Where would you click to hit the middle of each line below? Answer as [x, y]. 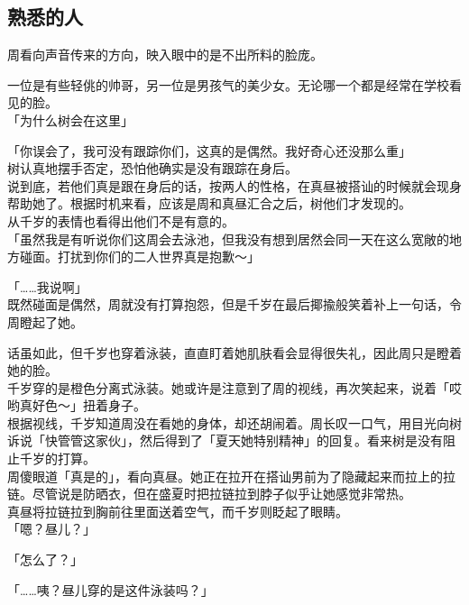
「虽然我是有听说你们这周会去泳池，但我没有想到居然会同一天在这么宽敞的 [228, 238]
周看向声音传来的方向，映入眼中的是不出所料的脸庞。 [165, 55]
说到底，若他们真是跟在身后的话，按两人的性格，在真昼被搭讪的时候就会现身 [234, 185]
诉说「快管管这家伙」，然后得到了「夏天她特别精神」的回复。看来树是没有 [225, 440]
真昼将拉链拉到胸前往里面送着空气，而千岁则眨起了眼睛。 [178, 511]
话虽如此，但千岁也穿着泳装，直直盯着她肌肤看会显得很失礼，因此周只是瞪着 [234, 352]
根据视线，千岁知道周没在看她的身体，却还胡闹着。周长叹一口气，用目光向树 [234, 422]
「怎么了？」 [45, 559]
